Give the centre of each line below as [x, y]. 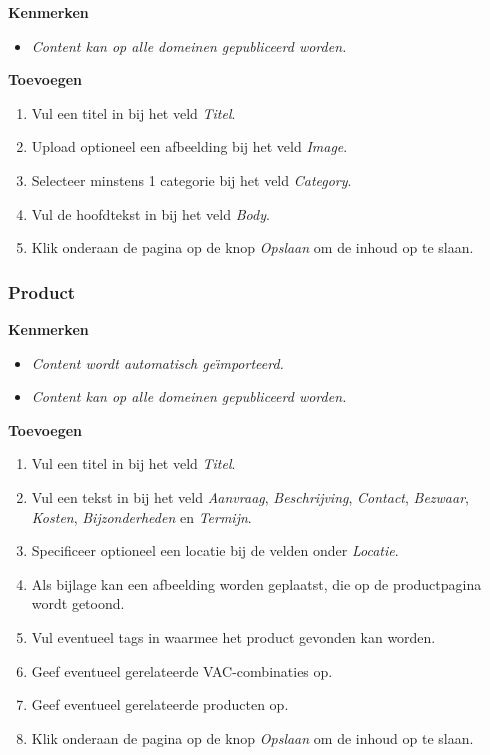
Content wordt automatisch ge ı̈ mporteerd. [157, 362]
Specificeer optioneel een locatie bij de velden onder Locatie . [215, 550]
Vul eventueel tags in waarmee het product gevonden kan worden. [233, 636]
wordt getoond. [78, 603]
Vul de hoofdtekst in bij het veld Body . [150, 213]
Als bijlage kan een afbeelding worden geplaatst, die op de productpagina [256, 583]
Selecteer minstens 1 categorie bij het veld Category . [191, 179]
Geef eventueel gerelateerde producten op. [160, 704]
